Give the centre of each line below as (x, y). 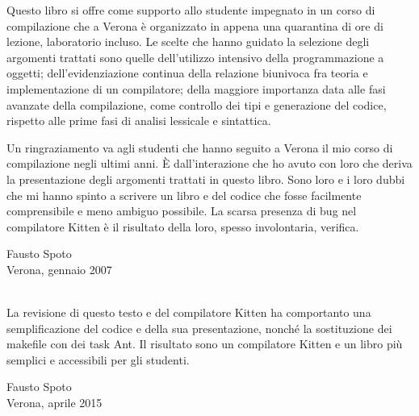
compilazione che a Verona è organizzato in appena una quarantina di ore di (195, 25)
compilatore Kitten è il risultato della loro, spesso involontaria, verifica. (183, 226)
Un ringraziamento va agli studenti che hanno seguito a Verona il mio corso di (200, 147)
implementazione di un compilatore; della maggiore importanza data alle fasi (196, 88)
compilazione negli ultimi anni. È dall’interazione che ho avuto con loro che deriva (209, 163)
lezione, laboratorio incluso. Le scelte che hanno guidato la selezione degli (188, 42)
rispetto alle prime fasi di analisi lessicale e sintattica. (139, 121)
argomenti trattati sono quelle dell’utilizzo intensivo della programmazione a (195, 57)
